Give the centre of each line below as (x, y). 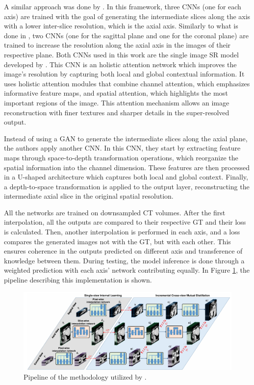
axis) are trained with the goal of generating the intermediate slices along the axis (127, 16)
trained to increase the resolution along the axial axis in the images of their (117, 45)
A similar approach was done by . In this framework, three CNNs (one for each (123, 6)
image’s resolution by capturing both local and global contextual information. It (124, 74)
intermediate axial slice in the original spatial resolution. (89, 196)
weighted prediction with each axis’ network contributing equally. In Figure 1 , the (127, 270)
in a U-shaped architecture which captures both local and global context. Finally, (126, 177)
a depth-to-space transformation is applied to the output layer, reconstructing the (127, 186)
